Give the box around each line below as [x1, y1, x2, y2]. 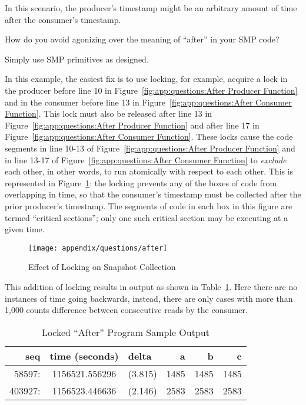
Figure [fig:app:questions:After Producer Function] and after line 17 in [5, 118, 260, 131]
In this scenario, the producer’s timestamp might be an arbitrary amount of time [5, 2, 297, 14]
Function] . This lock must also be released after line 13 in [5, 107, 212, 120]
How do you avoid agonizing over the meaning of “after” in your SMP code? [5, 33, 280, 45]
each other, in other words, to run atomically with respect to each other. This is [5, 165, 294, 177]
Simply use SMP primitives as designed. [5, 52, 149, 65]
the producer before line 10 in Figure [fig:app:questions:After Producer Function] [5, 84, 298, 96]
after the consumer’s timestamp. [5, 13, 121, 25]
